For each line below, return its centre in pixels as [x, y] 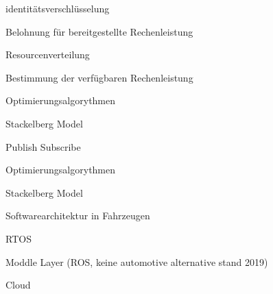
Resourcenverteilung [48, 54]
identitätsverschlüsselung [58, 8]
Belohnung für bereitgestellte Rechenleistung [99, 31]
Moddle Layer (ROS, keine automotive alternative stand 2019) [137, 261]
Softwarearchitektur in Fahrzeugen [78, 216]
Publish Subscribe [43, 146]
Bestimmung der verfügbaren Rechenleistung [99, 77]
